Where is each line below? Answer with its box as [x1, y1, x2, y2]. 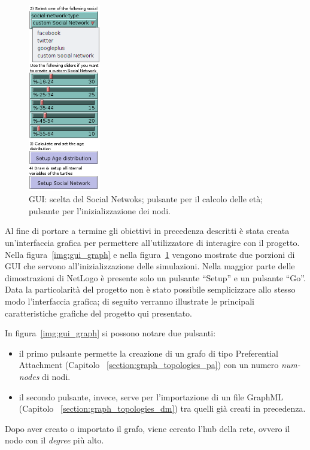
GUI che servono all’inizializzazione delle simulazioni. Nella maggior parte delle [5, 260, 295, 272]
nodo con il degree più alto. [5, 434, 104, 446]
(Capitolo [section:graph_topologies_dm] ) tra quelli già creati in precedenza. [19, 402, 306, 415]
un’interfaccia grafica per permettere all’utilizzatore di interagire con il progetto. [5, 236, 300, 249]
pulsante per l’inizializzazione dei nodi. [29, 204, 171, 217]
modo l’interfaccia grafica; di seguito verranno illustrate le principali [5, 294, 254, 307]
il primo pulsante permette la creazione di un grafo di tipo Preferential [19, 346, 278, 359]
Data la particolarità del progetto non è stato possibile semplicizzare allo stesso [5, 283, 296, 296]
